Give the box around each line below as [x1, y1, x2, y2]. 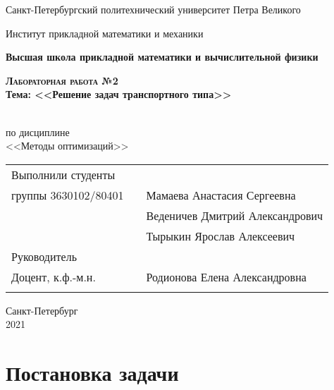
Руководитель [11, 248, 77, 264]
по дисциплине [6, 124, 70, 139]
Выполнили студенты [11, 166, 116, 183]
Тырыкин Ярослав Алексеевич [146, 227, 295, 244]
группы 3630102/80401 [11, 186, 124, 203]
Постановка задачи [6, 358, 179, 387]
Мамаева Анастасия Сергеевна [146, 186, 296, 203]
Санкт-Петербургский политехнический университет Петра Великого [6, 2, 301, 16]
